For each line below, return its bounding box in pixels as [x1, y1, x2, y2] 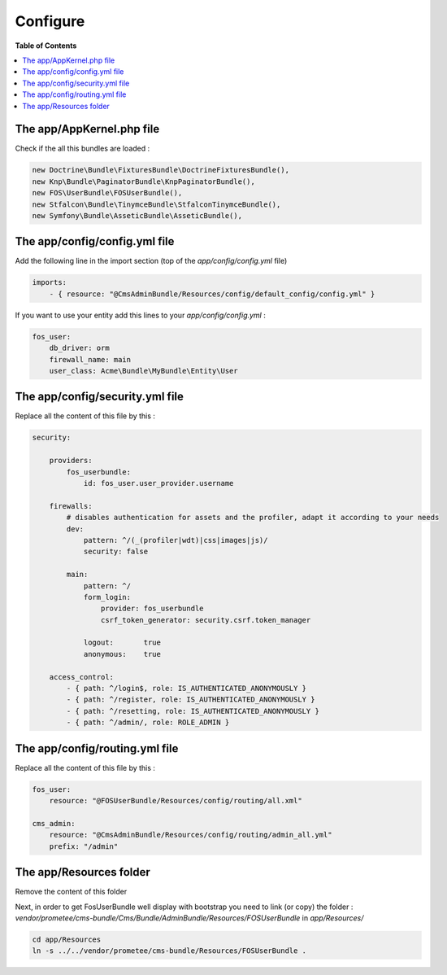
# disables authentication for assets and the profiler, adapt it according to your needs [66, 513, 440, 522]
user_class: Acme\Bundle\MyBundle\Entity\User [49, 366, 239, 375]
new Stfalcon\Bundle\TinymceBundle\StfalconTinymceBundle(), [32, 199, 281, 209]
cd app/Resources [32, 934, 102, 944]
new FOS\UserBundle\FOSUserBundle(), [32, 188, 183, 198]
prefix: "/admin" [49, 842, 119, 850]
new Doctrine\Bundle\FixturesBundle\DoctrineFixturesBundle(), [32, 165, 290, 175]
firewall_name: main [49, 355, 132, 364]
